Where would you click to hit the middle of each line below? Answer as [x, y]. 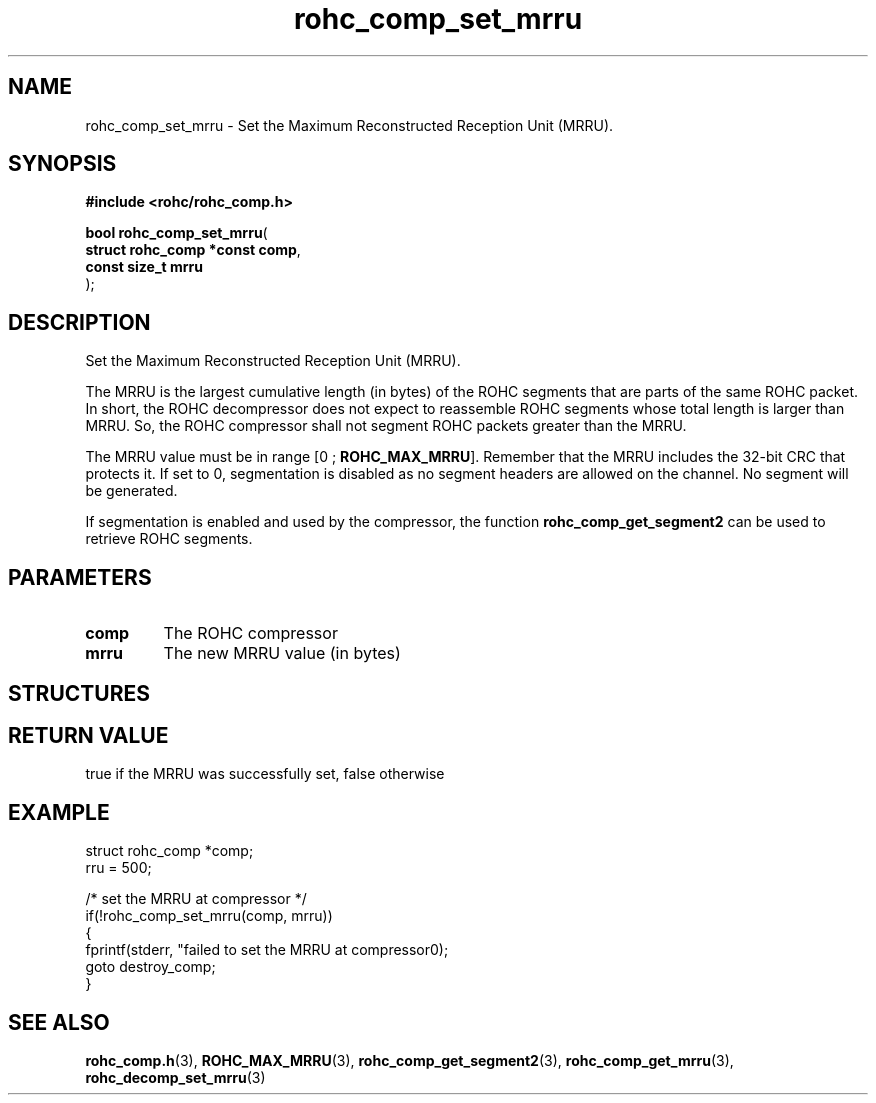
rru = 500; [118, 868]
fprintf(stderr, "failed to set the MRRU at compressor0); [267, 950]
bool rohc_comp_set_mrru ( [176, 233]
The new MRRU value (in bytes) [282, 653]
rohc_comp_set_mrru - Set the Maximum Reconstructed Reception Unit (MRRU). [349, 125]
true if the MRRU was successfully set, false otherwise [265, 774]
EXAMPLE [59, 812]
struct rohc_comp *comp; [169, 851]
